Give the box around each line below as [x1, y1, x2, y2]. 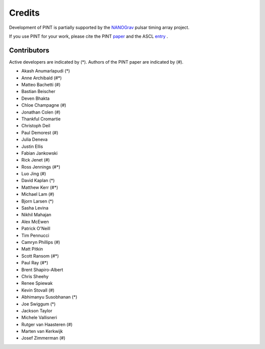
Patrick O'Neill [21, 226, 51, 232]
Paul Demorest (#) [21, 130, 58, 136]
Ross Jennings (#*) [21, 164, 61, 170]
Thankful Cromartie [21, 116, 61, 122]
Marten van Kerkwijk [21, 328, 63, 334]
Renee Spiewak [21, 280, 53, 286]
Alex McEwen [21, 218, 49, 225]
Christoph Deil [21, 123, 51, 129]
